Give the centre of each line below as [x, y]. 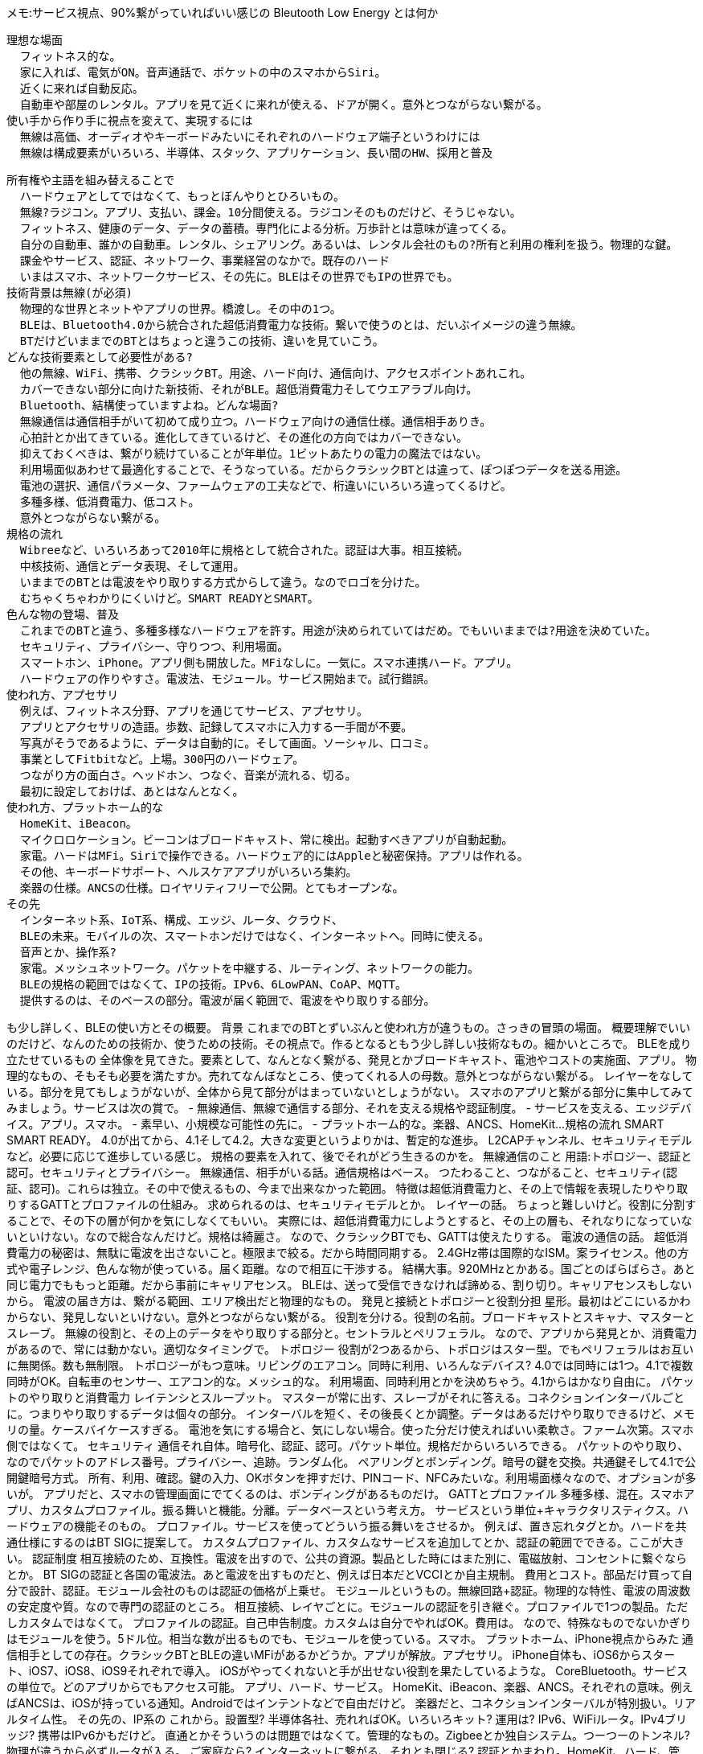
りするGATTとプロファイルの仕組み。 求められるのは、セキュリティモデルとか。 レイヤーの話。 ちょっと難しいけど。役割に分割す [351, 1204]
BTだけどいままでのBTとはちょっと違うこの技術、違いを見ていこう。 [202, 341]
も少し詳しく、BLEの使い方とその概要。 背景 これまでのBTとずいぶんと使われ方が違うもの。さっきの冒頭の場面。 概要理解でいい [349, 1027]
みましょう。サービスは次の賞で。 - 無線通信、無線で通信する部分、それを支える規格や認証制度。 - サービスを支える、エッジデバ [349, 1108]
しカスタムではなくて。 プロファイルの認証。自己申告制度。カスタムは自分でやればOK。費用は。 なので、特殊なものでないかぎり [349, 1623]
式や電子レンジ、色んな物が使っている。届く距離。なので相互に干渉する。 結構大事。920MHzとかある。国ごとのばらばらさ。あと [351, 1269]
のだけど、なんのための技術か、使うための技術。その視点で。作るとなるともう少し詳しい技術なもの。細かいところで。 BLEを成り [349, 1043]
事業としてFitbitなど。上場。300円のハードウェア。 [162, 759]
